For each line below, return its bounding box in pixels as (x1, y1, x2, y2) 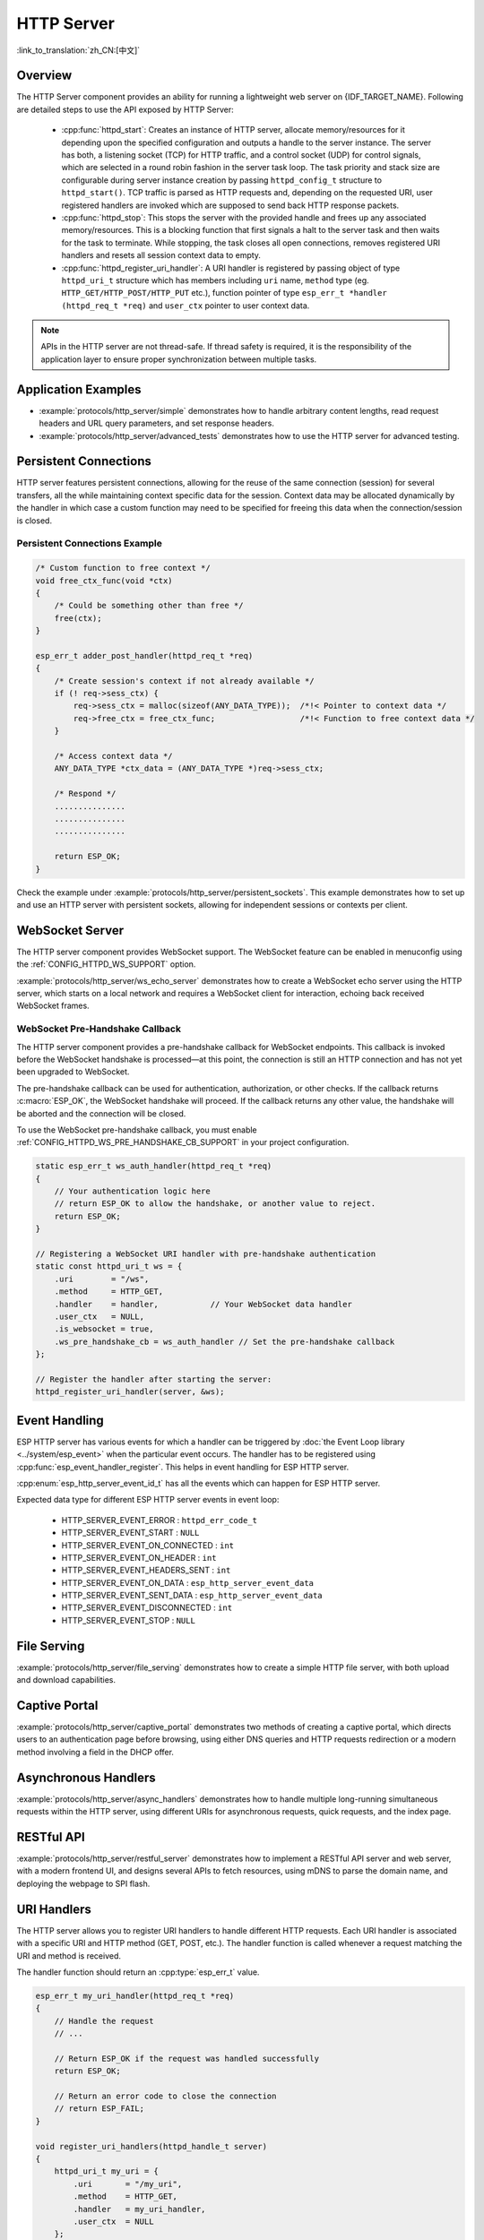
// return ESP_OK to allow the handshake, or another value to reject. (54, 1199, 376, 1209)
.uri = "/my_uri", (73, 2178, 183, 2189)
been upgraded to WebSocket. (16, 1066, 130, 1077)
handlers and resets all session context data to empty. (61, 250, 262, 261)
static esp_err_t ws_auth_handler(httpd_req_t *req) (35, 1161, 272, 1171)
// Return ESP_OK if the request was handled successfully (54, 2053, 320, 2063)
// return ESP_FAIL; (54, 2104, 145, 2114)
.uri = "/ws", (54, 1273, 150, 1284)
